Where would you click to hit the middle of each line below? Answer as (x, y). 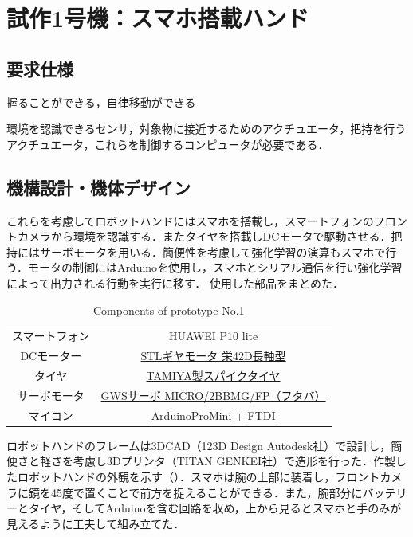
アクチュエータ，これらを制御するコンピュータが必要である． (168, 144)
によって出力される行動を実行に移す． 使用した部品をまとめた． (175, 282)
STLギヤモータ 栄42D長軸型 (213, 356)
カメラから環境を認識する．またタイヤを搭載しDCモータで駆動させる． (204, 236)
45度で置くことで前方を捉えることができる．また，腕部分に (206, 492)
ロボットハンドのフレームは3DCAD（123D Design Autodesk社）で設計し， (199, 445)
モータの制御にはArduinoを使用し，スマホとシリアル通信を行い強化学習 (215, 267)
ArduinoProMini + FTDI (213, 415)
